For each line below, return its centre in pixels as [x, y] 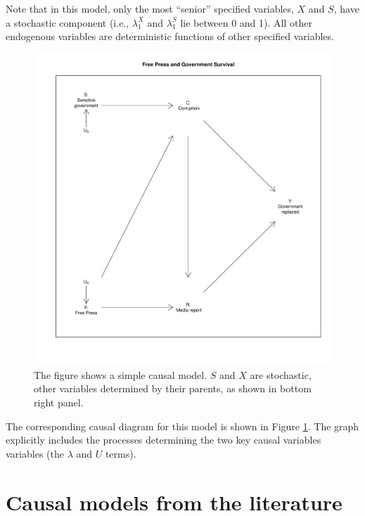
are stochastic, [281, 374]
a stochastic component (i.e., [68, 22]
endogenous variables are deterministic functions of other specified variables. [170, 36]
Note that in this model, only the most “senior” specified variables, [150, 8]
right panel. [59, 402]
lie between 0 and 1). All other [246, 22]
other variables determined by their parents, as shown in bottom [173, 388]
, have [346, 8]
